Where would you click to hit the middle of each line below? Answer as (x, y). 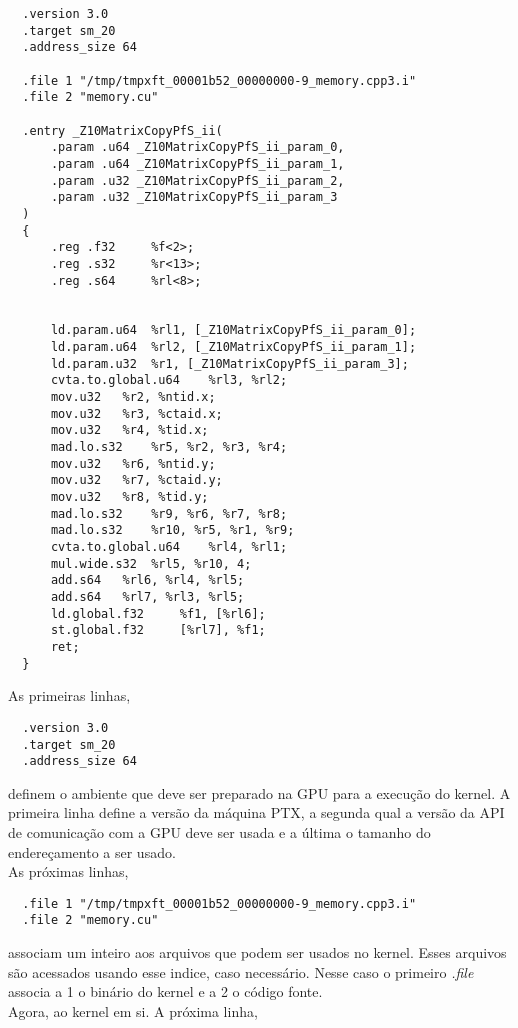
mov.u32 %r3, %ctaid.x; (136, 413)
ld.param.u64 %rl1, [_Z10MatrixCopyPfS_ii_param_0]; (233, 330)
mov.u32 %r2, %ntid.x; (133, 397)
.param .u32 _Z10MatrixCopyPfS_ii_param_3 (194, 197)
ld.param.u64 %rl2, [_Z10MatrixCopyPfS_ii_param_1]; (233, 347)
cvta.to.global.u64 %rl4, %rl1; (169, 547)
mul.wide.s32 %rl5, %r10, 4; (151, 563)
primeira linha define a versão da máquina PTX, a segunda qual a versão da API (256, 812)
